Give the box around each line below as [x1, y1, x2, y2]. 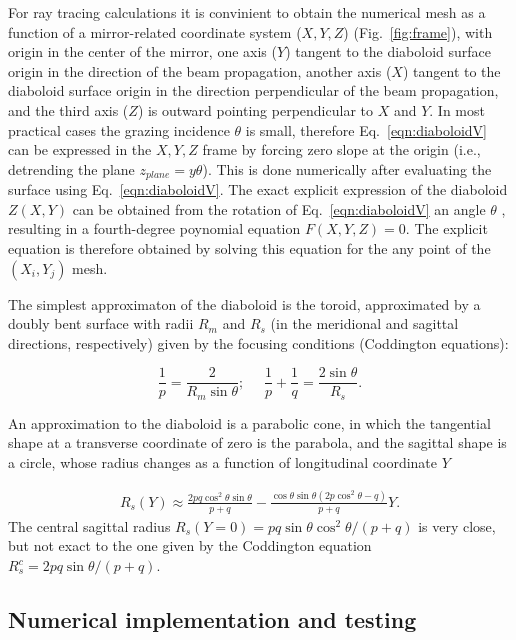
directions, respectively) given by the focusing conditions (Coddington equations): [8, 332, 509, 353]
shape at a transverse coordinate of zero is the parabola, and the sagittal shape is [8, 432, 507, 453]
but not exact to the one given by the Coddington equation [8, 535, 372, 556]
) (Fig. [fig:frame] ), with [343, 21, 493, 42]
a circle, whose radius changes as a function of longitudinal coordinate [8, 452, 438, 473]
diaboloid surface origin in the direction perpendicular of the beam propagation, [8, 80, 499, 101]
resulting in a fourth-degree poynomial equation [8, 218, 301, 239]
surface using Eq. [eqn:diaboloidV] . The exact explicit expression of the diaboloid [8, 179, 508, 200]
